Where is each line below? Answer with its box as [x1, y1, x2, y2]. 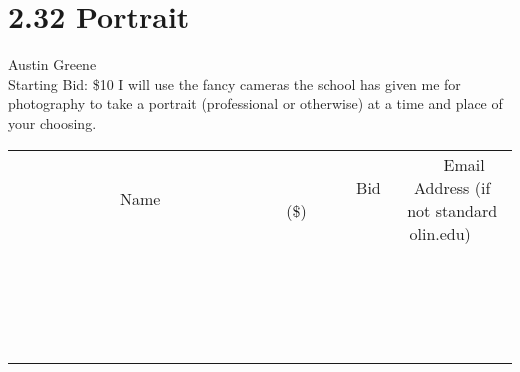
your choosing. [8, 112, 97, 133]
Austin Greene [8, 54, 97, 75]
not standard [407, 198, 498, 222]
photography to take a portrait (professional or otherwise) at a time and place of [8, 93, 503, 114]
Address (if [414, 175, 491, 199]
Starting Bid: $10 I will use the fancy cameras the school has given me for [8, 73, 461, 94]
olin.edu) [409, 221, 471, 245]
